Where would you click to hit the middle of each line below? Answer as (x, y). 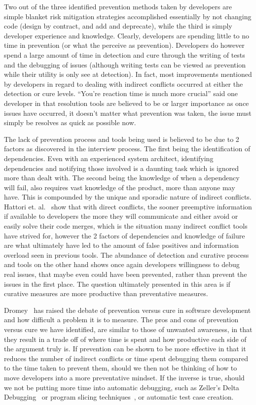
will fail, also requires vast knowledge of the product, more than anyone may (120, 187)
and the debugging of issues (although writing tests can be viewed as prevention (125, 64)
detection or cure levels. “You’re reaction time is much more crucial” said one (121, 93)
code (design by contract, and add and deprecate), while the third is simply (118, 26)
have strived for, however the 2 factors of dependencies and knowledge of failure (125, 235)
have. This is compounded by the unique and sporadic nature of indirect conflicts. (128, 197)
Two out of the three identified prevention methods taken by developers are (118, 6)
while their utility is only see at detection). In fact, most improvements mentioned (128, 74)
